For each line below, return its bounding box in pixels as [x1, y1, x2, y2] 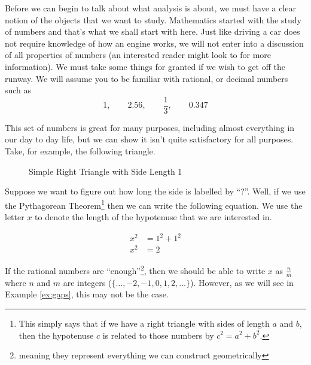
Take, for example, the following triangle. [5, 145, 155, 157]
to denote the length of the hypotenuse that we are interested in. [35, 211, 272, 223]
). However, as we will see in [190, 276, 294, 288]
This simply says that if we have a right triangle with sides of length [19, 317, 270, 329]
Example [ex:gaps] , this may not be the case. [5, 288, 169, 300]
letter [5, 211, 25, 223]
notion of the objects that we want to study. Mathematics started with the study [5, 13, 301, 26]
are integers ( [63, 276, 112, 288]
